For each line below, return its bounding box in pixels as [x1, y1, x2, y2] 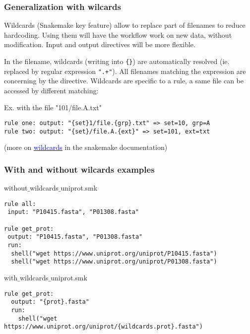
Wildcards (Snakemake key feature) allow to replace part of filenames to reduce [4, 20, 246, 30]
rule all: [4, 200, 36, 207]
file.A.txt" [72, 102, 102, 112]
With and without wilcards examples [4, 163, 155, 175]
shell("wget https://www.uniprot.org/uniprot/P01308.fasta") [11, 258, 217, 266]
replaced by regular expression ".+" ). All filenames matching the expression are [4, 66, 246, 76]
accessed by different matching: [4, 85, 99, 95]
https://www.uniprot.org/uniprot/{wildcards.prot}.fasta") [4, 323, 203, 331]
